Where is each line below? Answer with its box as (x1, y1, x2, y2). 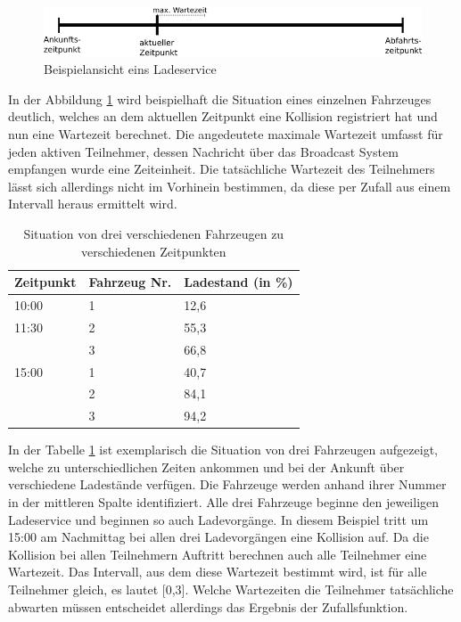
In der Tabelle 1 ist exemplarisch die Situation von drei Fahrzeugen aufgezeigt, (8, 440, 438, 459)
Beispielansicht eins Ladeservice (44, 60, 217, 78)
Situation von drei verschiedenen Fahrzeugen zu (23, 224, 284, 242)
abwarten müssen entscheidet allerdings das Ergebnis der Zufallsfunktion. (8, 597, 408, 616)
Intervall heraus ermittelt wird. (8, 194, 177, 213)
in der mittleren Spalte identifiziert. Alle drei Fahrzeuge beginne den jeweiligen (8, 493, 440, 512)
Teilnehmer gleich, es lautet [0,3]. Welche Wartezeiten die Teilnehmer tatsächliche (8, 580, 454, 599)
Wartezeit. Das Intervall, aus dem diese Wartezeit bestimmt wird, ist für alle (8, 562, 427, 581)
